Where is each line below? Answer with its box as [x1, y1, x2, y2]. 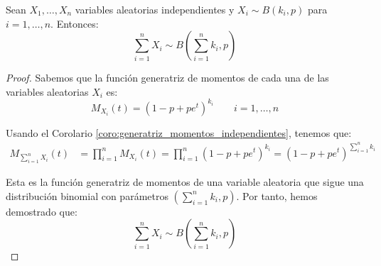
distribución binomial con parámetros [6, 188, 168, 203]
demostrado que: [6, 204, 77, 218]
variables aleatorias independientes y [75, 2, 235, 16]
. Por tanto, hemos [236, 188, 318, 203]
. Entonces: [50, 16, 99, 31]
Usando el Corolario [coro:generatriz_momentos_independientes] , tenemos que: [6, 125, 352, 140]
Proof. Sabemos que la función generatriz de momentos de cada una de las [6, 70, 329, 85]
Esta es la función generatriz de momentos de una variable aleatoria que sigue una [6, 174, 364, 189]
